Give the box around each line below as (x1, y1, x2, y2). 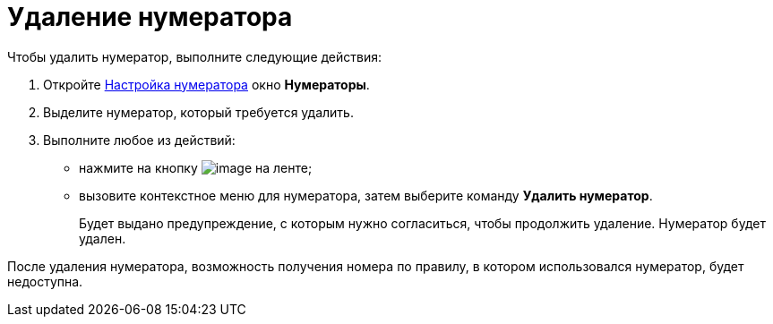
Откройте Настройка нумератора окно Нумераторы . (43, 76, 370, 92)
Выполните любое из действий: (43, 132, 236, 148)
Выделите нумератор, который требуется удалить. (43, 104, 354, 120)
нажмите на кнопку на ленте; (79, 159, 313, 175)
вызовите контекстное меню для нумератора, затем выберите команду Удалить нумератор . (79, 187, 653, 203)
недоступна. (7, 273, 83, 289)
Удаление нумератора (7, 2, 293, 32)
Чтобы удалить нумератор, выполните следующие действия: (7, 48, 382, 64)
